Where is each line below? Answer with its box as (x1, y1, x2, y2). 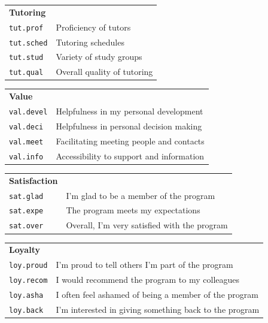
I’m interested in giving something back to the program (56, 303, 260, 315)
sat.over (9, 222, 44, 231)
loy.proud (9, 261, 48, 270)
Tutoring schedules (56, 35, 124, 48)
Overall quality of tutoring (56, 65, 153, 78)
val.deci (9, 122, 44, 131)
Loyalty (9, 243, 40, 256)
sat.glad (9, 192, 44, 201)
